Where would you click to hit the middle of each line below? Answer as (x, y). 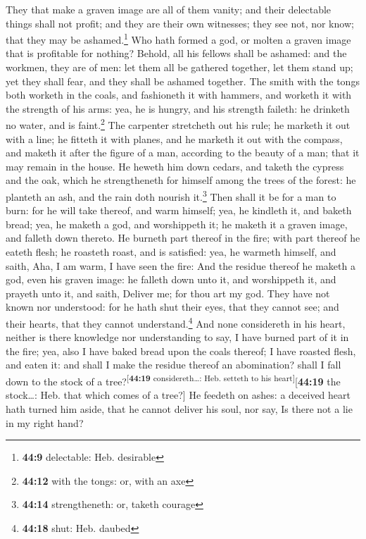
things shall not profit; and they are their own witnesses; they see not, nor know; (180, 23)
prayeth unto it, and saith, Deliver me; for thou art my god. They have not (168, 293)
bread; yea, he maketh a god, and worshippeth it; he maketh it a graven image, (177, 224)
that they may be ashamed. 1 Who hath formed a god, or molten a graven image (178, 38)
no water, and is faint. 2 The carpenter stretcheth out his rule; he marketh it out (178, 124)
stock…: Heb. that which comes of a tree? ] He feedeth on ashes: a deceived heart (178, 395)
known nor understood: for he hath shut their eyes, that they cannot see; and (172, 307)
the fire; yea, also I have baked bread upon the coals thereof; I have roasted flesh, (181, 351)
